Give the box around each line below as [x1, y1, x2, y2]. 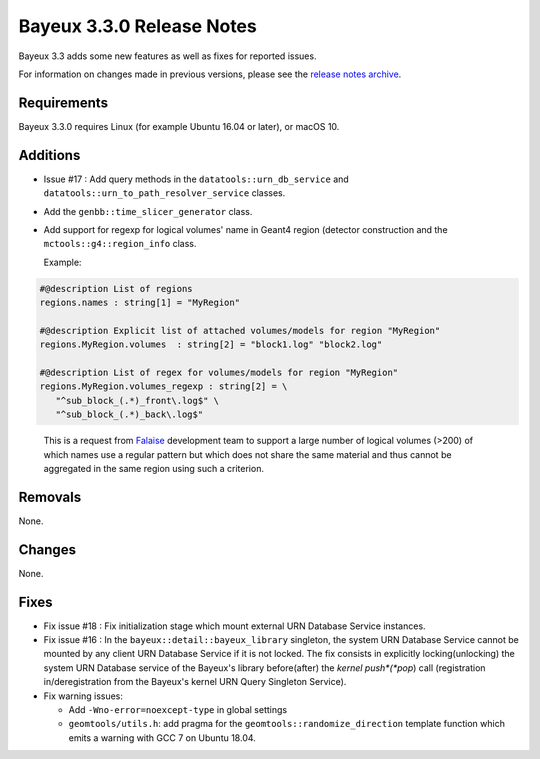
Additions [18, 146, 81, 164]
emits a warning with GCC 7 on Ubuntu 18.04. [68, 731, 257, 744]
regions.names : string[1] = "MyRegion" [39, 297, 240, 309]
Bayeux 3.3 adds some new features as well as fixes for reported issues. [18, 50, 317, 62]
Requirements [18, 94, 109, 111]
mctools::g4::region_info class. [43, 238, 197, 250]
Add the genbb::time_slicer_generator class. [43, 205, 253, 217]
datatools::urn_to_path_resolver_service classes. [43, 187, 286, 199]
